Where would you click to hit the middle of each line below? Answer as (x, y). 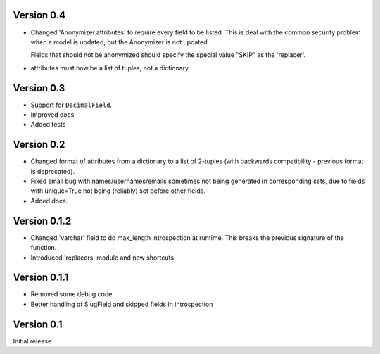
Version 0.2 (39, 145)
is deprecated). (53, 171)
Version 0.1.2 (42, 221)
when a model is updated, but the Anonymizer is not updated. (120, 42)
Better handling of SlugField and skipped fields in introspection (122, 304)
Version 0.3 (39, 88)
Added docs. (49, 201)
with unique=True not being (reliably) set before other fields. (118, 191)
